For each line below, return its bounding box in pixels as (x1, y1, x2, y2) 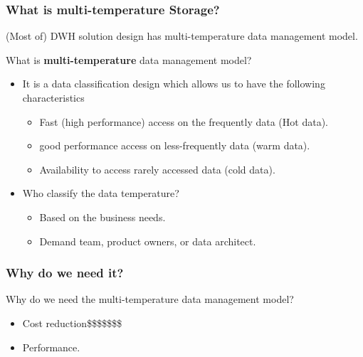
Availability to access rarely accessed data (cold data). (39, 161, 275, 176)
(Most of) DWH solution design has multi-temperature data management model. (6, 28, 358, 43)
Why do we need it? (6, 264, 124, 282)
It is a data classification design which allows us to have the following (22, 76, 325, 91)
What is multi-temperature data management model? (6, 52, 252, 67)
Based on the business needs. (39, 209, 166, 224)
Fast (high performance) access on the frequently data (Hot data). (39, 114, 328, 129)
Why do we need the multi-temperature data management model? (6, 292, 294, 307)
